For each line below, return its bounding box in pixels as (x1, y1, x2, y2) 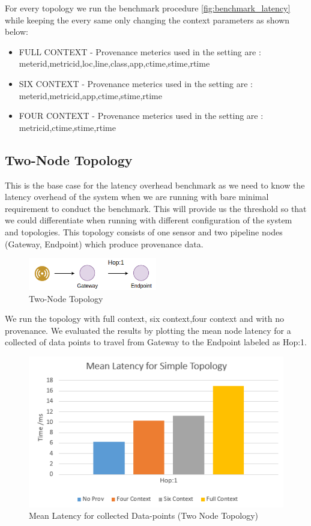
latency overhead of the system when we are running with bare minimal (5, 190, 269, 203)
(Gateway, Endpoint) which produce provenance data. (5, 237, 204, 250)
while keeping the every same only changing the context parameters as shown (5, 13, 290, 26)
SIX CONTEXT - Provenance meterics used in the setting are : (19, 77, 253, 89)
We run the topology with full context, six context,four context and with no (5, 312, 284, 325)
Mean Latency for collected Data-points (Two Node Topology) (29, 509, 259, 522)
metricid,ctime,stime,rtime (19, 121, 116, 133)
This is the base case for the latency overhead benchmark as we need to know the (5, 178, 305, 191)
